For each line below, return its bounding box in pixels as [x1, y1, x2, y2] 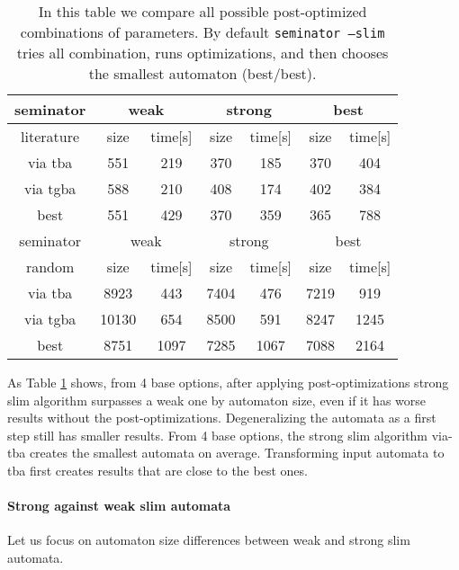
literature [21, 126, 80, 147]
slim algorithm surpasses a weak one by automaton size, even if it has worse [7, 390, 426, 409]
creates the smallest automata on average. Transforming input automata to [29, 443, 445, 462]
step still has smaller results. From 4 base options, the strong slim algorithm [7, 425, 428, 444]
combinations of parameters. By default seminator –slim [20, 22, 385, 42]
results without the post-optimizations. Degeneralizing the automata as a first [7, 408, 436, 427]
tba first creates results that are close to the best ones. [7, 460, 308, 479]
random [25, 256, 75, 277]
